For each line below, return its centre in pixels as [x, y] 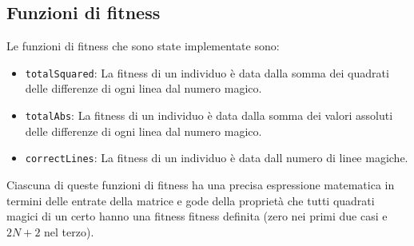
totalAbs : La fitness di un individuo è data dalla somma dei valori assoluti [209, 115]
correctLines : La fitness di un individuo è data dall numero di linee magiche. [217, 158]
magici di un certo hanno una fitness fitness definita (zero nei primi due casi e [197, 216]
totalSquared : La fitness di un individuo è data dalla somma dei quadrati [207, 72]
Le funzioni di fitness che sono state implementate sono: [143, 46]
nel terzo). [69, 231]
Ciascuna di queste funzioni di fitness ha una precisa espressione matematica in [201, 184]
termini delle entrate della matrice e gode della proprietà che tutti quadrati [191, 200]
